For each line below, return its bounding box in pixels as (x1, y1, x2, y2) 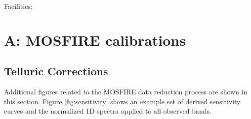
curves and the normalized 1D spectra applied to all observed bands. (4, 106, 211, 116)
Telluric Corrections (4, 63, 108, 79)
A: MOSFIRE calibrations (4, 30, 186, 50)
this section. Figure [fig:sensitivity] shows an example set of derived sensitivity (4, 96, 241, 106)
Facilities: (4, 1, 33, 11)
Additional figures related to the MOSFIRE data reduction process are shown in (4, 87, 248, 97)
